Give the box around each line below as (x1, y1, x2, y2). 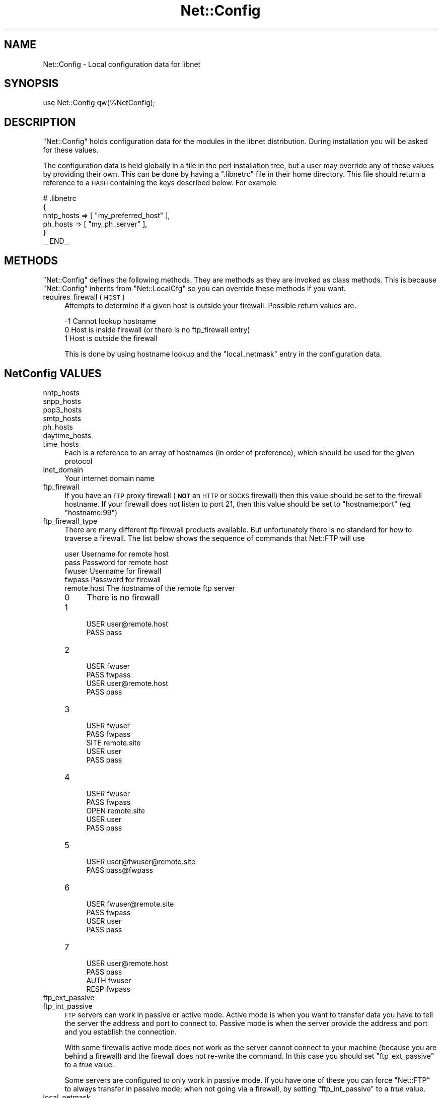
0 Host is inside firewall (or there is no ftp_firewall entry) (64, 325, 250, 334)
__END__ (43, 237, 70, 246)
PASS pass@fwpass (86, 865, 153, 874)
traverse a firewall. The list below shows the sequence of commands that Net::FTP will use (64, 533, 365, 542)
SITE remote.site (86, 738, 141, 747)
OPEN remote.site (86, 806, 145, 815)
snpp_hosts (43, 396, 81, 405)
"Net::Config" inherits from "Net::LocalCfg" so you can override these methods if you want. (43, 284, 346, 293)
